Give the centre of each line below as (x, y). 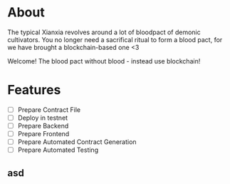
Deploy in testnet (43, 118)
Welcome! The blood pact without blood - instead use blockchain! (104, 61)
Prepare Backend (43, 126)
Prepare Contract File (49, 109)
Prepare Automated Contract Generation (77, 142)
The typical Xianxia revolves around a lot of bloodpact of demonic (104, 32)
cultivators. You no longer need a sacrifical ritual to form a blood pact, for (115, 39)
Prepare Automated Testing (58, 150)
